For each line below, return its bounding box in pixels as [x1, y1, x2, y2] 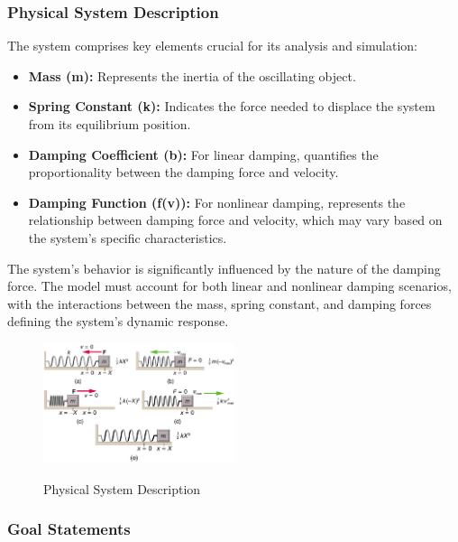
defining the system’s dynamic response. [7, 312, 229, 331]
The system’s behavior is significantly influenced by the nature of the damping [7, 258, 441, 277]
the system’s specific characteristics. [28, 228, 227, 247]
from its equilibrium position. [28, 115, 191, 133]
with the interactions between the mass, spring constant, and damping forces [7, 294, 432, 313]
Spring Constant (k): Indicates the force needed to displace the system [28, 97, 435, 116]
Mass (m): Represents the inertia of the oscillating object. [28, 66, 356, 85]
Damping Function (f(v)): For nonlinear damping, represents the [28, 192, 406, 211]
